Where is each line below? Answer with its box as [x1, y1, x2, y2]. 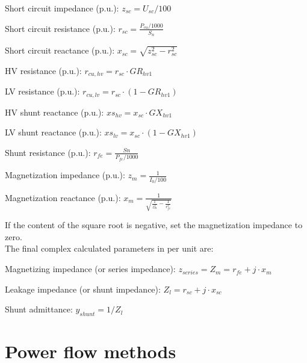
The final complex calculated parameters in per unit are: [5, 242, 214, 255]
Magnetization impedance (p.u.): [5, 169, 125, 181]
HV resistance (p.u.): [5, 64, 82, 76]
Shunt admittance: [5, 303, 73, 315]
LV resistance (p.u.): [5, 85, 80, 98]
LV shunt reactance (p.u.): [5, 126, 102, 138]
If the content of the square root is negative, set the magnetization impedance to [5, 219, 303, 231]
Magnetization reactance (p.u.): [5, 191, 121, 203]
